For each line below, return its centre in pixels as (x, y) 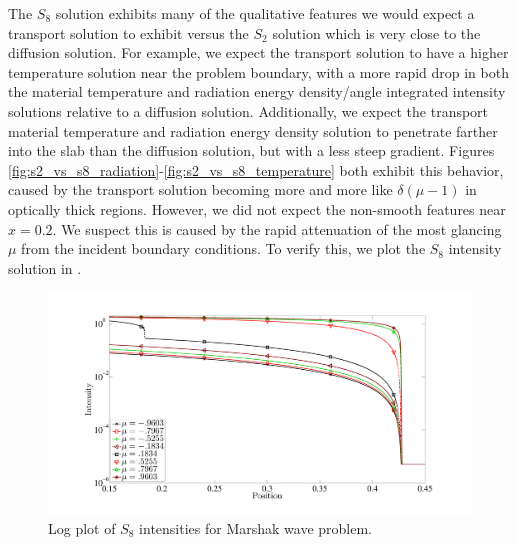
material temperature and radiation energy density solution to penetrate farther (253, 130)
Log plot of (82, 527)
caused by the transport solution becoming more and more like (200, 189)
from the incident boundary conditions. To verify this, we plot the (223, 248)
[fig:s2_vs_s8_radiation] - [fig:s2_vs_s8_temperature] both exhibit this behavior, (256, 169)
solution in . (45, 267)
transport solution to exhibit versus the (128, 32)
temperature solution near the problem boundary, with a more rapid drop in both (258, 71)
